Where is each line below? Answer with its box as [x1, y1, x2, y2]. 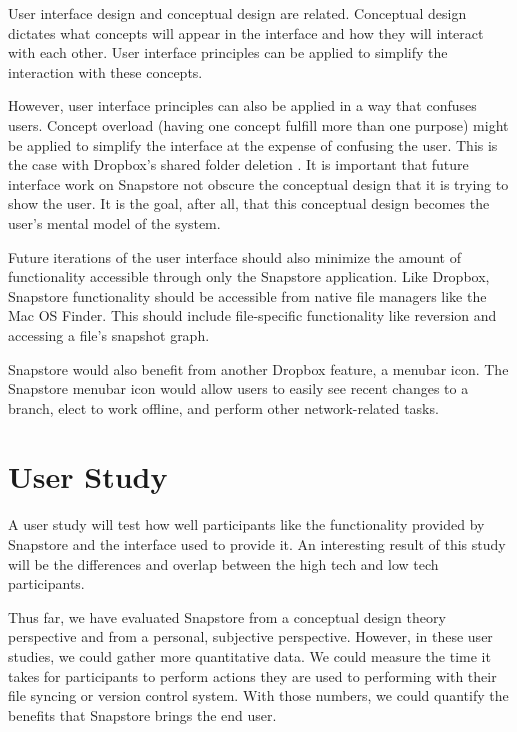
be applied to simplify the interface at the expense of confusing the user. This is [8, 134, 498, 155]
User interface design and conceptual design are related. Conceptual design [8, 3, 467, 23]
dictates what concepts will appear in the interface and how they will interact [8, 22, 484, 43]
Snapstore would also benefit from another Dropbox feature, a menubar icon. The [8, 358, 509, 379]
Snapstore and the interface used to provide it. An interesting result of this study [8, 534, 506, 554]
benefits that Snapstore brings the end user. [8, 704, 277, 725]
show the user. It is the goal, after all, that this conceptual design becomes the [8, 193, 490, 214]
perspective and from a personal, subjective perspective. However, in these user [8, 626, 493, 647]
